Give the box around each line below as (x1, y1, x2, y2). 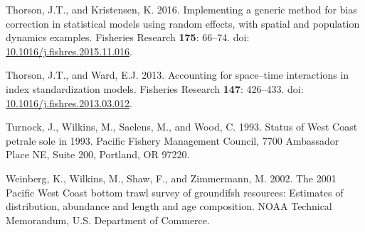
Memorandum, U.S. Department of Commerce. (6, 212, 210, 227)
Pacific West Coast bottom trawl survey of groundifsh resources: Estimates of (6, 184, 344, 199)
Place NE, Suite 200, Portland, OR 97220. (6, 147, 190, 162)
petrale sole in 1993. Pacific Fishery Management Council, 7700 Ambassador (6, 133, 339, 148)
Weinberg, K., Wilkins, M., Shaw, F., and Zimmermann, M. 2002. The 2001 (6, 170, 337, 185)
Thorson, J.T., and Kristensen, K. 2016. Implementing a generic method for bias (6, 2, 357, 16)
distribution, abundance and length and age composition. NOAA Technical (6, 199, 332, 214)
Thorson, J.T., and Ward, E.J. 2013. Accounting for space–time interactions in (6, 67, 349, 82)
